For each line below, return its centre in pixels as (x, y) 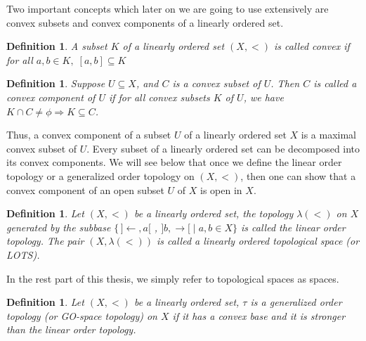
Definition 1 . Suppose (56, 83)
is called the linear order (293, 227)
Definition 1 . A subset (57, 46)
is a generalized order (296, 302)
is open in (221, 189)
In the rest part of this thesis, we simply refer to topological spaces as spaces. (173, 278)
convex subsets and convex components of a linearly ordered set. (145, 22)
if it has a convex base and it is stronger (259, 315)
